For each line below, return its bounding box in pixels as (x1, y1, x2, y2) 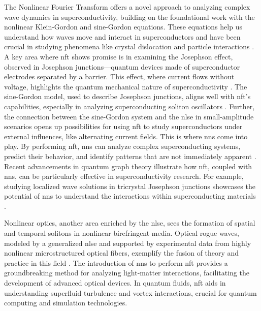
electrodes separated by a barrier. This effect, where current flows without (4, 71, 235, 82)
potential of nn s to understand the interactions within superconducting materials (4, 191, 256, 201)
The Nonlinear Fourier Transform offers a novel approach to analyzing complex (4, 2, 250, 12)
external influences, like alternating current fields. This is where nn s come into (4, 131, 248, 141)
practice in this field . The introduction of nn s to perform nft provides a (4, 257, 228, 268)
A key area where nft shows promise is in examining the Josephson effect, (4, 51, 233, 61)
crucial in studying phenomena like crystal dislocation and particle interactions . (4, 41, 254, 52)
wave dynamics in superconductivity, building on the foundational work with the (4, 11, 255, 22)
